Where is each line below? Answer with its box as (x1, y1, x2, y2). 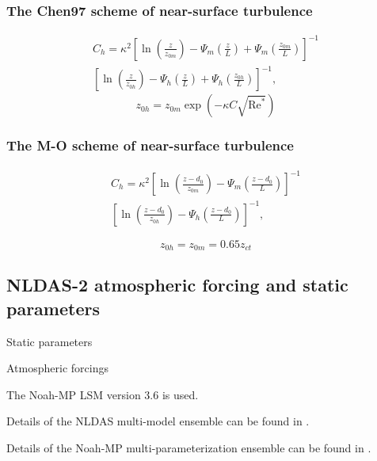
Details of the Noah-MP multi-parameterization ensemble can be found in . (6, 439, 371, 455)
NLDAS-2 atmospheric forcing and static (6, 272, 348, 297)
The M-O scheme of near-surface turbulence (6, 135, 294, 155)
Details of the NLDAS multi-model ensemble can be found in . (6, 413, 310, 429)
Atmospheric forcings (6, 360, 109, 376)
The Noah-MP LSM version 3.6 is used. (6, 386, 199, 402)
